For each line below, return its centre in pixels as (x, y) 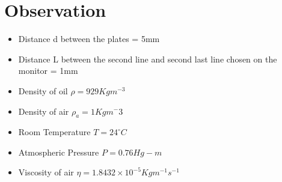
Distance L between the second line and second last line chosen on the (148, 59)
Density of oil (43, 90)
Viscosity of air (46, 172)
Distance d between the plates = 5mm (89, 39)
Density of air (44, 111)
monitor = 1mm (48, 71)
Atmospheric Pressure (59, 152)
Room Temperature (54, 132)
